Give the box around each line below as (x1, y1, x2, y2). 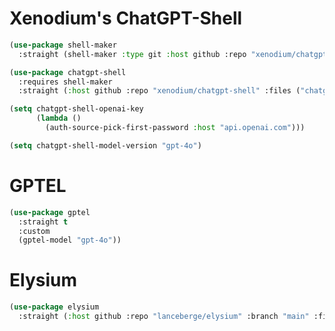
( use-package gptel (9, 207, 91, 217)
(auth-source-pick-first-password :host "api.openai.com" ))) (45, 123, 306, 133)
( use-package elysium (9, 302, 100, 312)
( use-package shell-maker (9, 40, 117, 50)
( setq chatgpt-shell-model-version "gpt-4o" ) (9, 140, 202, 151)
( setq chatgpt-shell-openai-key (9, 104, 144, 114)
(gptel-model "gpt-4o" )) (18, 235, 122, 246)
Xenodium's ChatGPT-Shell (9, 7, 243, 30)
